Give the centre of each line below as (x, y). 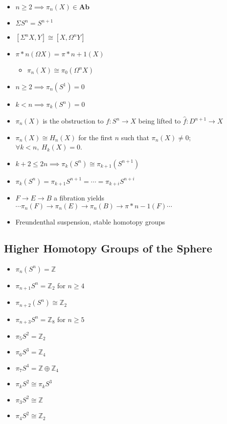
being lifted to (159, 121)
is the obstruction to (73, 121)
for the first (95, 137)
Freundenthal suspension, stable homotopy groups (90, 221)
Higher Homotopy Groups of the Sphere (108, 248)
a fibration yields (79, 198)
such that (135, 137)
